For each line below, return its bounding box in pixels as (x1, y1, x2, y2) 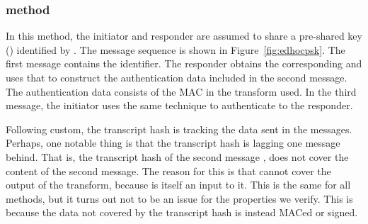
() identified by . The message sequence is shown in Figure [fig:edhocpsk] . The (6, 42, 345, 57)
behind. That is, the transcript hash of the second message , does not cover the (6, 149, 349, 164)
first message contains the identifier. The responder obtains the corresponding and (6, 56, 362, 71)
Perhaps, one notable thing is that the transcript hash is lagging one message (6, 135, 340, 150)
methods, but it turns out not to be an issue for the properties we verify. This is (6, 191, 353, 206)
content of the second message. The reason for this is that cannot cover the (6, 163, 331, 178)
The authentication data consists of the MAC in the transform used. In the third (6, 84, 357, 99)
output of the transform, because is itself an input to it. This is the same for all (6, 177, 351, 192)
